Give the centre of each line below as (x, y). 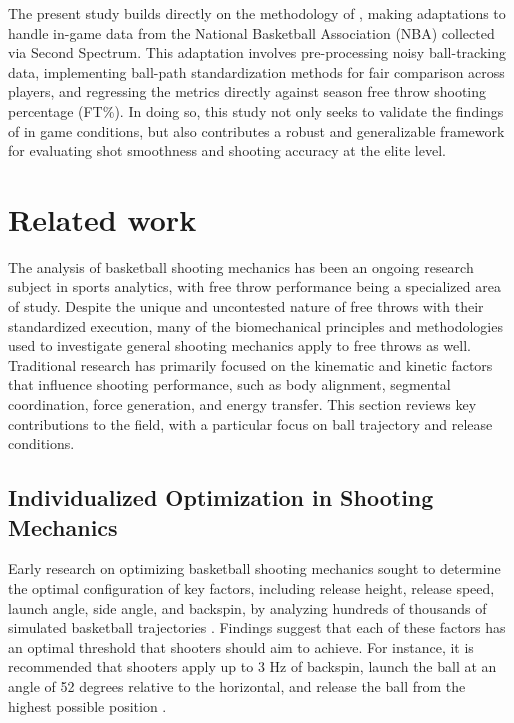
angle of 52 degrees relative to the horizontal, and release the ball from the (237, 685)
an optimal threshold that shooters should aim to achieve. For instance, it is (241, 646)
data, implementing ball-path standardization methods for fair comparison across (256, 71)
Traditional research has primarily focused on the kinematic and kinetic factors (250, 364)
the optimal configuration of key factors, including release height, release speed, (251, 588)
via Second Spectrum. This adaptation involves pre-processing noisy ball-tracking (257, 52)
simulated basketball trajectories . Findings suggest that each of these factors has (257, 627)
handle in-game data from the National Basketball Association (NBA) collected (251, 32)
